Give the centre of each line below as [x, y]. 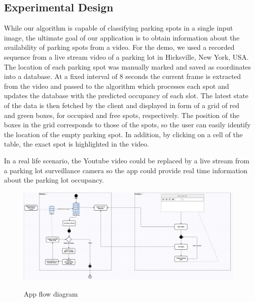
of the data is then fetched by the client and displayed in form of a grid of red [122, 105]
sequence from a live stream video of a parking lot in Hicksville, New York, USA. [127, 57]
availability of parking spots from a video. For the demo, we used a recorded [119, 47]
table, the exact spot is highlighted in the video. [77, 144]
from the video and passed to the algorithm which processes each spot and [117, 86]
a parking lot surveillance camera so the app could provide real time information [126, 170]
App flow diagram [51, 293]
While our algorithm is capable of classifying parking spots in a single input [119, 28]
